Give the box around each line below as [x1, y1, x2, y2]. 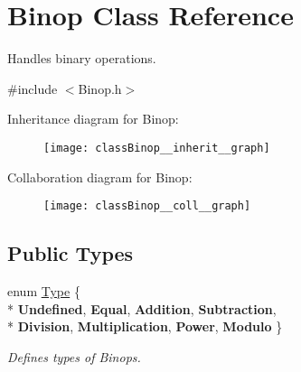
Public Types [7, 239, 134, 267]
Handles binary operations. [7, 49, 156, 68]
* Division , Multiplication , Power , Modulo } [7, 317, 283, 336]
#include [7, 79, 58, 98]
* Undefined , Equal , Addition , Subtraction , [7, 299, 277, 318]
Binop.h [78, 79, 122, 98]
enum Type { [7, 282, 80, 301]
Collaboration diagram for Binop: [7, 167, 193, 186]
